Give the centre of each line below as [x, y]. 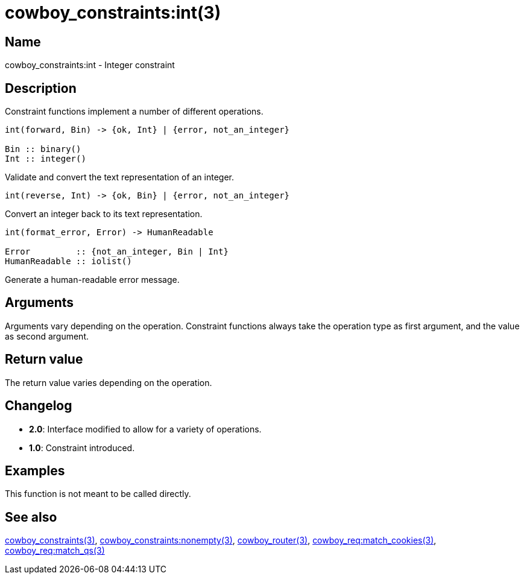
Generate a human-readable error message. [92, 280]
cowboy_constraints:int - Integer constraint [90, 65]
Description [41, 88]
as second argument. [47, 336]
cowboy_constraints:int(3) [113, 13]
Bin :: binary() [43, 149]
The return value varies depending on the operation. [109, 382]
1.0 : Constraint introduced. [82, 448]
